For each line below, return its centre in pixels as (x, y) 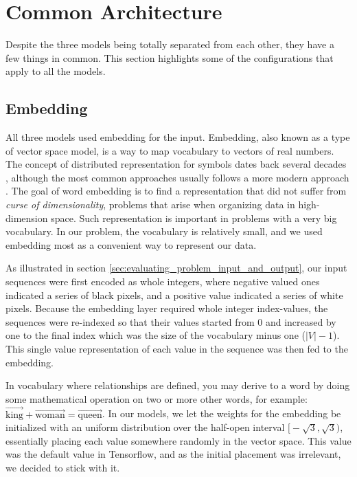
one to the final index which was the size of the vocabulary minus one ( (156, 335)
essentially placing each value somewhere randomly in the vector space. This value (178, 440)
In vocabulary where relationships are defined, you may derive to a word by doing (178, 385)
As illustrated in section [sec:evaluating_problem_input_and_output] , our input (176, 268)
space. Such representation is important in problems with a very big (194, 218)
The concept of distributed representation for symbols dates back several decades (176, 164)
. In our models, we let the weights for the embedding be (221, 413)
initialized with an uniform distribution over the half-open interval (145, 427)
